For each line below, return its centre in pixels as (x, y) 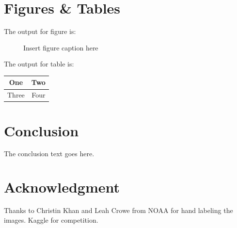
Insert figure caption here (61, 47)
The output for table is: (39, 64)
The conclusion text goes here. (49, 154)
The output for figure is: (40, 31)
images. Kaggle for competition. (51, 220)
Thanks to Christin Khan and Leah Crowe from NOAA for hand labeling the (118, 210)
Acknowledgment (62, 187)
